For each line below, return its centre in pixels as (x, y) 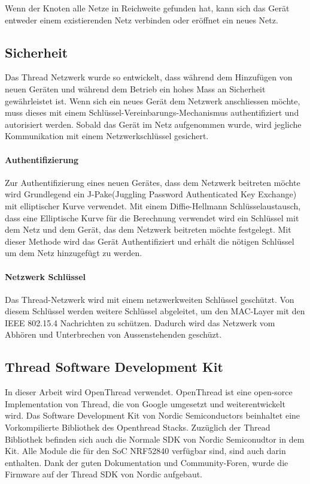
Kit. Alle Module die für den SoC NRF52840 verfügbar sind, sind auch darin (145, 451)
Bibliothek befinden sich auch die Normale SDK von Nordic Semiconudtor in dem (155, 439)
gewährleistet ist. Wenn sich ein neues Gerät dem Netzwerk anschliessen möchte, (153, 100)
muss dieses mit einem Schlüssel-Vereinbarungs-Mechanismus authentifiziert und (152, 112)
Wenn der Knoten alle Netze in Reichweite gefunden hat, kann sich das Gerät (147, 8)
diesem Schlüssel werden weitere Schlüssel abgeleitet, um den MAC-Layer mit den (155, 311)
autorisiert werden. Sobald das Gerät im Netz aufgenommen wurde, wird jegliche (153, 124)
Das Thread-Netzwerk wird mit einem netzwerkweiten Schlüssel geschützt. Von (150, 299)
